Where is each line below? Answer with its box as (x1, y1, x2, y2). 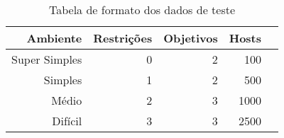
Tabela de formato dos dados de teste (48, 1, 236, 18)
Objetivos (163, 30, 218, 46)
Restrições (93, 30, 153, 46)
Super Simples (11, 51, 82, 67)
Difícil (52, 113, 82, 129)
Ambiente (26, 30, 82, 46)
